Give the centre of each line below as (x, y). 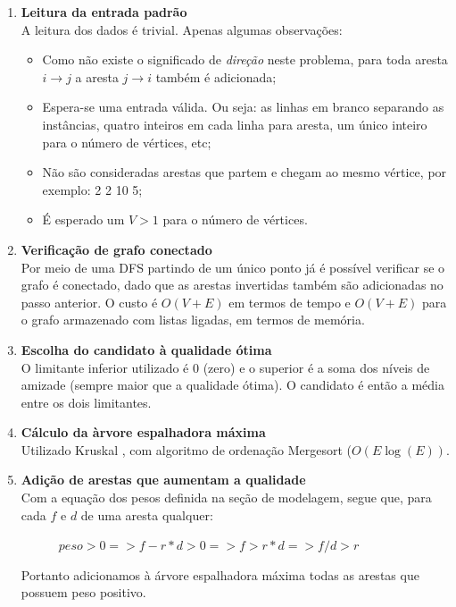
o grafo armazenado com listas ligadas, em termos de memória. (193, 320)
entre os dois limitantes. (86, 402)
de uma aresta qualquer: (147, 514)
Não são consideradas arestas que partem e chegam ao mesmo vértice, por (245, 172)
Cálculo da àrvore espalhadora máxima (143, 432)
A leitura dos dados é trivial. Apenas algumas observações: (182, 29)
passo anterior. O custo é (89, 302)
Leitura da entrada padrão (104, 12)
